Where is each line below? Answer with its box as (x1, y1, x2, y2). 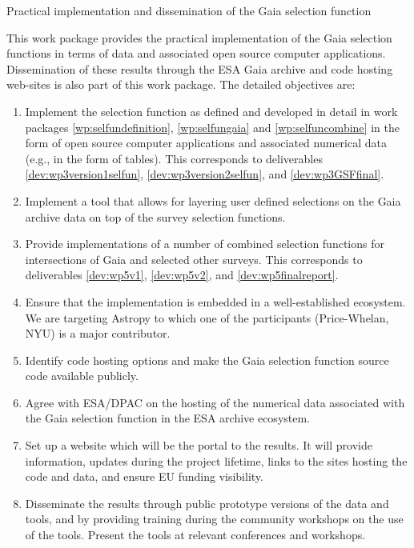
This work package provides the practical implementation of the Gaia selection (6, 29, 392, 46)
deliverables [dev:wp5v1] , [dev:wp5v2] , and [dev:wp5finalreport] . (25, 266, 339, 283)
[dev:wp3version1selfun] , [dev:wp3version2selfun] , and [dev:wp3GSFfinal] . (25, 166, 384, 182)
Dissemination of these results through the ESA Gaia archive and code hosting (6, 60, 393, 77)
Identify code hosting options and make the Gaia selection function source (25, 351, 389, 368)
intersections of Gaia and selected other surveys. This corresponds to (25, 250, 363, 267)
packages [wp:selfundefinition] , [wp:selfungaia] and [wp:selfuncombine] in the (25, 118, 400, 135)
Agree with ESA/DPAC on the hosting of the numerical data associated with (25, 394, 405, 410)
